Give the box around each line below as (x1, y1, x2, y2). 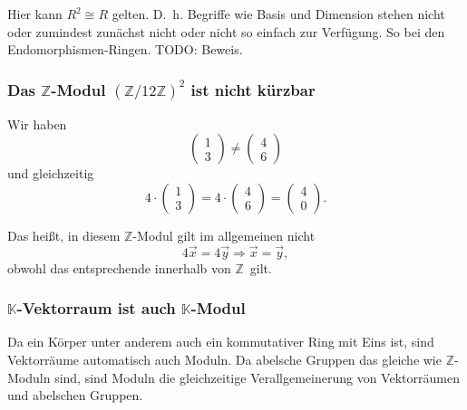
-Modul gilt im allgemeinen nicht (132, 225, 316, 244)
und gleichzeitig (7, 164, 94, 183)
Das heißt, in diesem (7, 225, 121, 244)
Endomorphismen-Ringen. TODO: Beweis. (7, 40, 243, 59)
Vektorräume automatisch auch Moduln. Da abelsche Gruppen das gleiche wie (7, 349, 442, 368)
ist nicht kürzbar (190, 78, 316, 100)
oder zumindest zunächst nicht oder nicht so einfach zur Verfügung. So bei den (7, 22, 445, 41)
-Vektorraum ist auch (16, 297, 176, 319)
